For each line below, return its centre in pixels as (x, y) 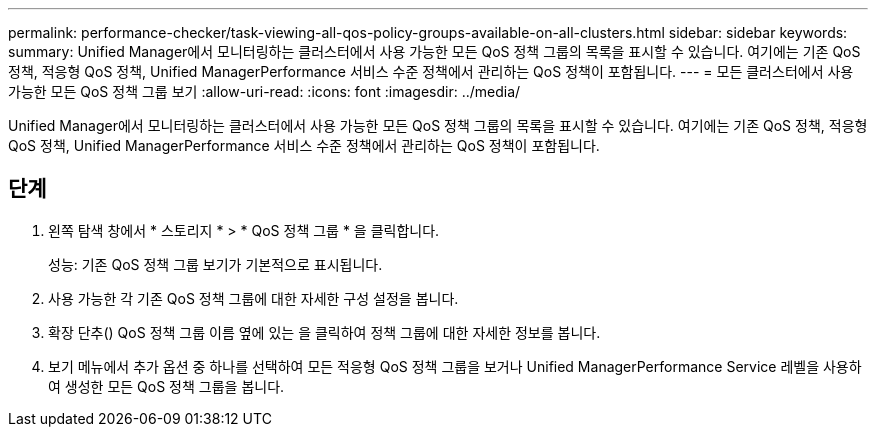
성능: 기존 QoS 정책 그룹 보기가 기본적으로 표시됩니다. (215, 264)
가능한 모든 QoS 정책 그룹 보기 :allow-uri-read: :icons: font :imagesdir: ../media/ (264, 91)
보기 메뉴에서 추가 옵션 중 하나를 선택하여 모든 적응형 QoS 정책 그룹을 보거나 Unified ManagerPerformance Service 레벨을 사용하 (455, 366)
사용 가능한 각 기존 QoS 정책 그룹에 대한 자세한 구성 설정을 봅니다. (253, 298)
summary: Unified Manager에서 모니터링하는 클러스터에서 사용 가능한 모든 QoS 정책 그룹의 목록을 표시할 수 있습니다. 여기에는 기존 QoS (434, 51)
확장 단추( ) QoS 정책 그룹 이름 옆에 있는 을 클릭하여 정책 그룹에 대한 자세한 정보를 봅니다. (324, 332)
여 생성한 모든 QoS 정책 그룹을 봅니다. (166, 386)
